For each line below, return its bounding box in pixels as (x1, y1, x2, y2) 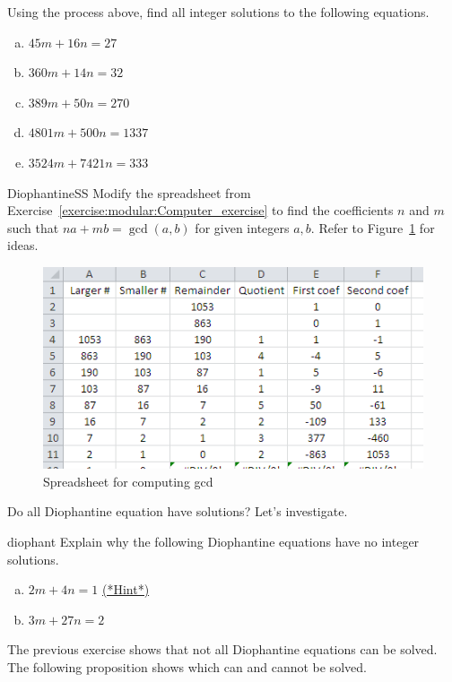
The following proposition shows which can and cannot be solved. (7, 657, 367, 676)
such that (7, 218, 59, 237)
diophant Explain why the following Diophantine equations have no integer (7, 531, 420, 550)
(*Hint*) (101, 580, 150, 599)
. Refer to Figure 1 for (310, 218, 435, 237)
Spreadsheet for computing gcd (43, 471, 213, 490)
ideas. (7, 236, 39, 255)
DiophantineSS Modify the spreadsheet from (7, 183, 251, 202)
